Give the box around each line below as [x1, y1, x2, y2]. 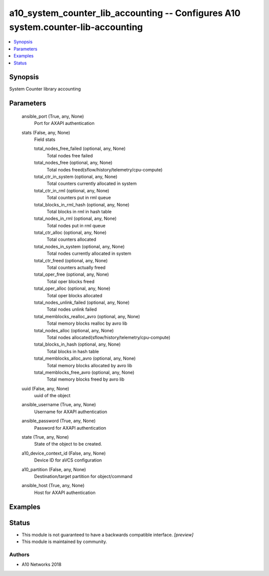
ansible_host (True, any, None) [21, 483, 85, 489]
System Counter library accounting [9, 86, 81, 92]
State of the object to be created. [34, 441, 102, 447]
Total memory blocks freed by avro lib [46, 376, 125, 382]
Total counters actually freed [46, 265, 106, 271]
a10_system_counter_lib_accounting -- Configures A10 [9, 7, 241, 18]
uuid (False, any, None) [21, 385, 69, 392]
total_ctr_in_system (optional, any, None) [34, 173, 118, 179]
